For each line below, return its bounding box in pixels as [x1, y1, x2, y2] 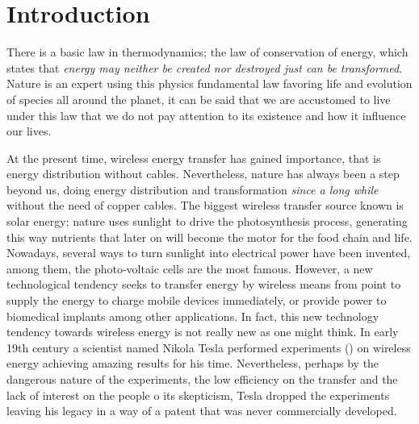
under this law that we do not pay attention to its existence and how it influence [6, 106, 406, 123]
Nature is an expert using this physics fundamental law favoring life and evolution [6, 75, 413, 92]
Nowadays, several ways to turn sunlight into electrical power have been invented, [6, 244, 411, 261]
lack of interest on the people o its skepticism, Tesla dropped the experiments [6, 386, 390, 403]
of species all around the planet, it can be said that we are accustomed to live [6, 90, 391, 107]
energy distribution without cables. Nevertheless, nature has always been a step [6, 165, 400, 182]
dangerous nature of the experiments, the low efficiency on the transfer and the [6, 371, 398, 387]
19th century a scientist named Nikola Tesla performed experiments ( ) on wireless [6, 339, 411, 355]
